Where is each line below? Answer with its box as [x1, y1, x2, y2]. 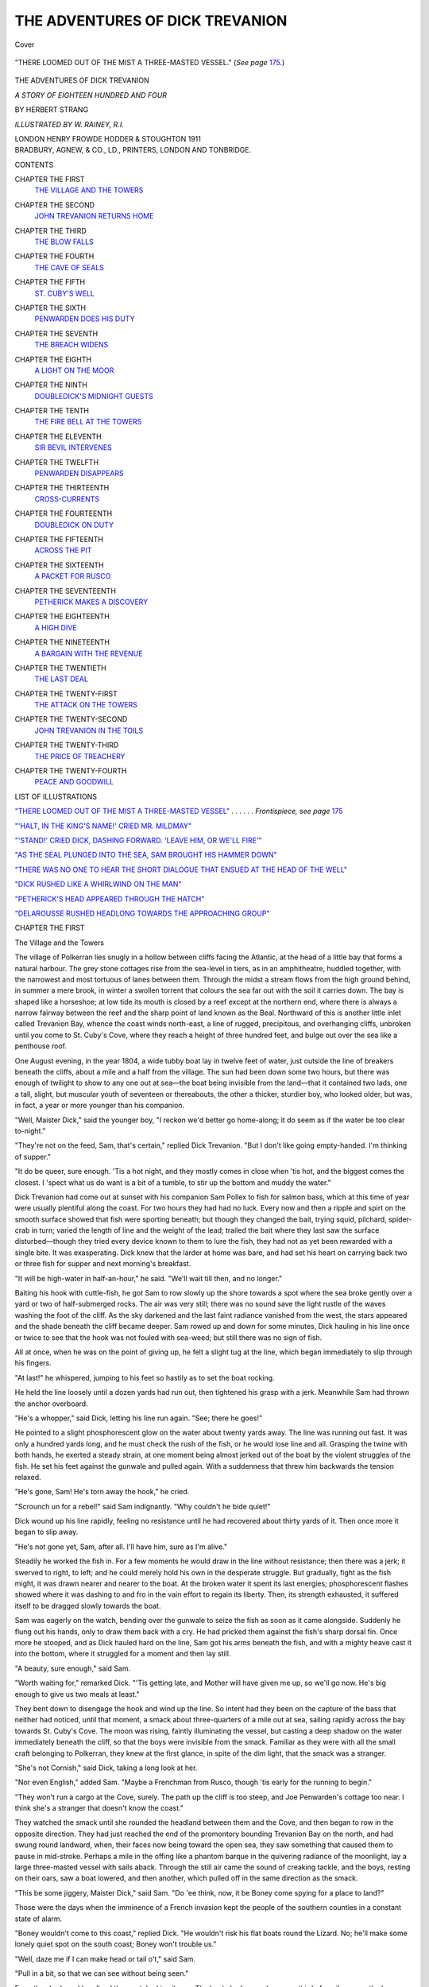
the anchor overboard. [14, 1399, 88, 1408]
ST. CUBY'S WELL [34, 289, 95, 298]
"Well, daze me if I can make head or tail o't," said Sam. [14, 1954, 196, 1963]
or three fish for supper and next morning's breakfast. [14, 1259, 191, 1269]
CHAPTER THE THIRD [14, 226, 87, 235]
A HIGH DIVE [34, 622, 77, 632]
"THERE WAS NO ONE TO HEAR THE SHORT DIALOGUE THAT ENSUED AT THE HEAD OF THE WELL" [14, 865, 348, 874]
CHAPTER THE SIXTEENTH [14, 560, 105, 570]
